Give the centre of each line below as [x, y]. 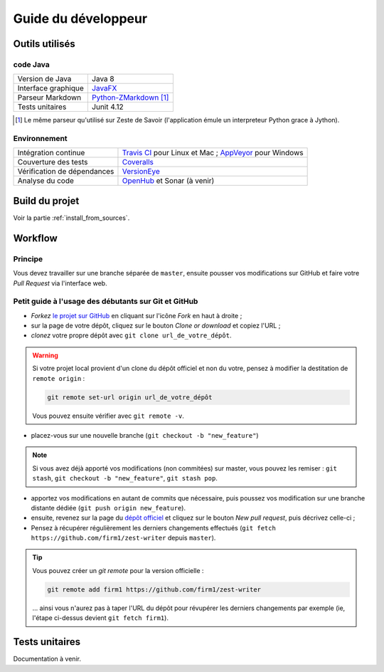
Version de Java [44, 79]
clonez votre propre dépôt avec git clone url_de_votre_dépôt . [131, 335]
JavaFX [104, 88]
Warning [45, 355]
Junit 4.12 [107, 107]
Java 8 [103, 79]
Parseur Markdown [49, 98]
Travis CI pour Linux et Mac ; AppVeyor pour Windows [213, 153]
